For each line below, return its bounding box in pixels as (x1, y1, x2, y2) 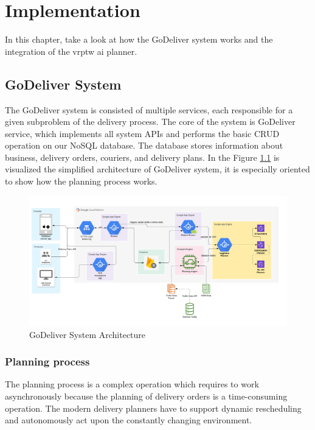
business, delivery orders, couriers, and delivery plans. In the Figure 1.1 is (5, 150, 280, 163)
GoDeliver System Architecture (29, 328, 146, 340)
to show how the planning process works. (5, 175, 157, 188)
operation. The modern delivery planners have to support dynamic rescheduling (5, 401, 302, 414)
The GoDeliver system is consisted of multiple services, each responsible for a (5, 103, 293, 116)
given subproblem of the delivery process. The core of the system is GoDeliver (5, 115, 296, 128)
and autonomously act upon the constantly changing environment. (5, 414, 252, 426)
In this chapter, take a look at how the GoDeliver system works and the (5, 33, 273, 46)
